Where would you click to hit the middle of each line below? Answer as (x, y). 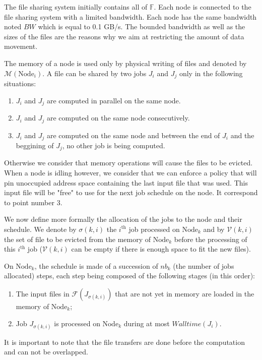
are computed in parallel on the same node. (114, 100)
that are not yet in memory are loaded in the (185, 293)
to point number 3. (33, 202)
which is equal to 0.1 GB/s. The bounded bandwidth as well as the (142, 26)
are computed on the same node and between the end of (133, 135)
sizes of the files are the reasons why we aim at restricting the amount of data (124, 36)
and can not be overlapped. (46, 352)
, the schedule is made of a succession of (96, 265)
